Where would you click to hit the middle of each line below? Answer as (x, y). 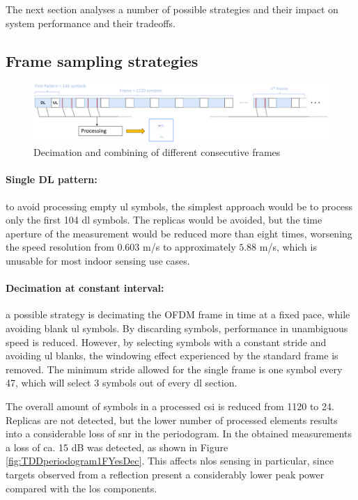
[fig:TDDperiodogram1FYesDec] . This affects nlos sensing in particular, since (170, 461)
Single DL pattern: (52, 179)
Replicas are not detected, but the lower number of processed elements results (172, 420)
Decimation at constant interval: (85, 288)
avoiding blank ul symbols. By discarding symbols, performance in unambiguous (177, 328)
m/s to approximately (189, 247)
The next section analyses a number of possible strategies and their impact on (172, 9)
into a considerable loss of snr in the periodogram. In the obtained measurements (179, 433)
